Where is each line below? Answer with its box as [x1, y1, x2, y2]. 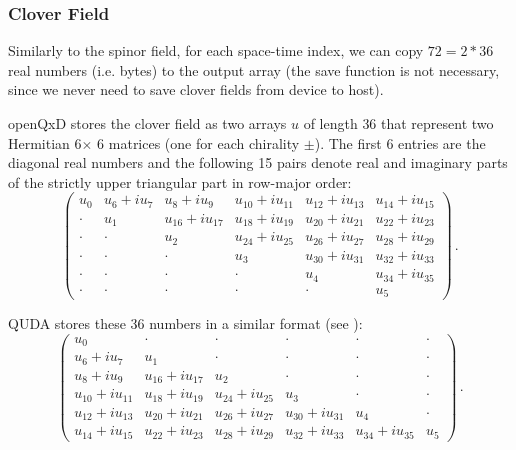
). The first [314, 132, 382, 153]
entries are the [398, 132, 486, 153]
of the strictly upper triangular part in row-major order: [8, 171, 352, 192]
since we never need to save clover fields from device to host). [8, 79, 384, 100]
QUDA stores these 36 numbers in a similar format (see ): [8, 313, 363, 334]
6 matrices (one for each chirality [97, 132, 300, 153]
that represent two [381, 113, 494, 133]
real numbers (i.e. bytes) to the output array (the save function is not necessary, [8, 59, 500, 80]
